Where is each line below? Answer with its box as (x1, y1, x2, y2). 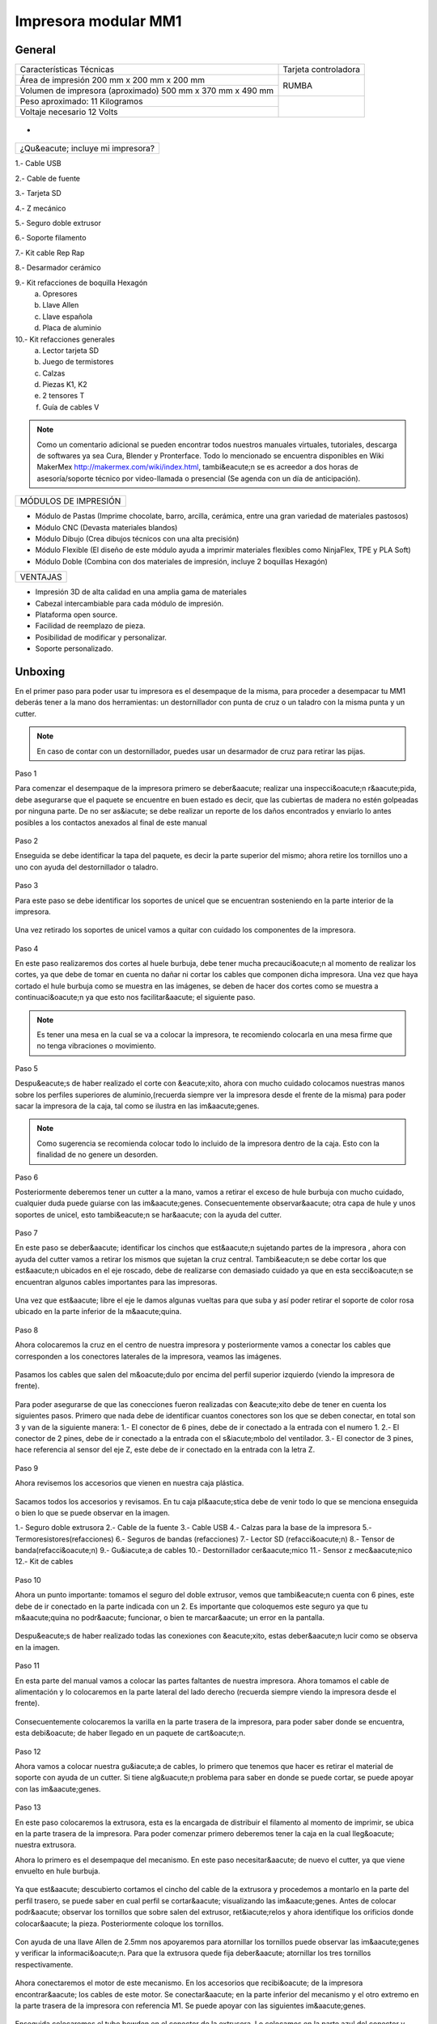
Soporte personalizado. (35, 644, 113, 653)
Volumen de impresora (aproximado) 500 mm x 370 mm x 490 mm (19, 85, 274, 96)
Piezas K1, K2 (42, 380, 88, 389)
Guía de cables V (42, 402, 100, 412)
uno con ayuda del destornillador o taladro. (15, 862, 159, 872)
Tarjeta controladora (282, 64, 360, 75)
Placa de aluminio (42, 323, 102, 333)
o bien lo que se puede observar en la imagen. (15, 1507, 170, 1517)
